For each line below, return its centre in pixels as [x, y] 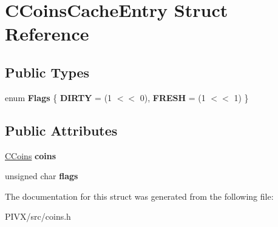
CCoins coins [31, 155]
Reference [47, 34]
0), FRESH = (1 [173, 97]
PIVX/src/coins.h [38, 216]
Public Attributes [61, 130]
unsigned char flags [42, 176]
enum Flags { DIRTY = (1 [59, 97]
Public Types [47, 72]
